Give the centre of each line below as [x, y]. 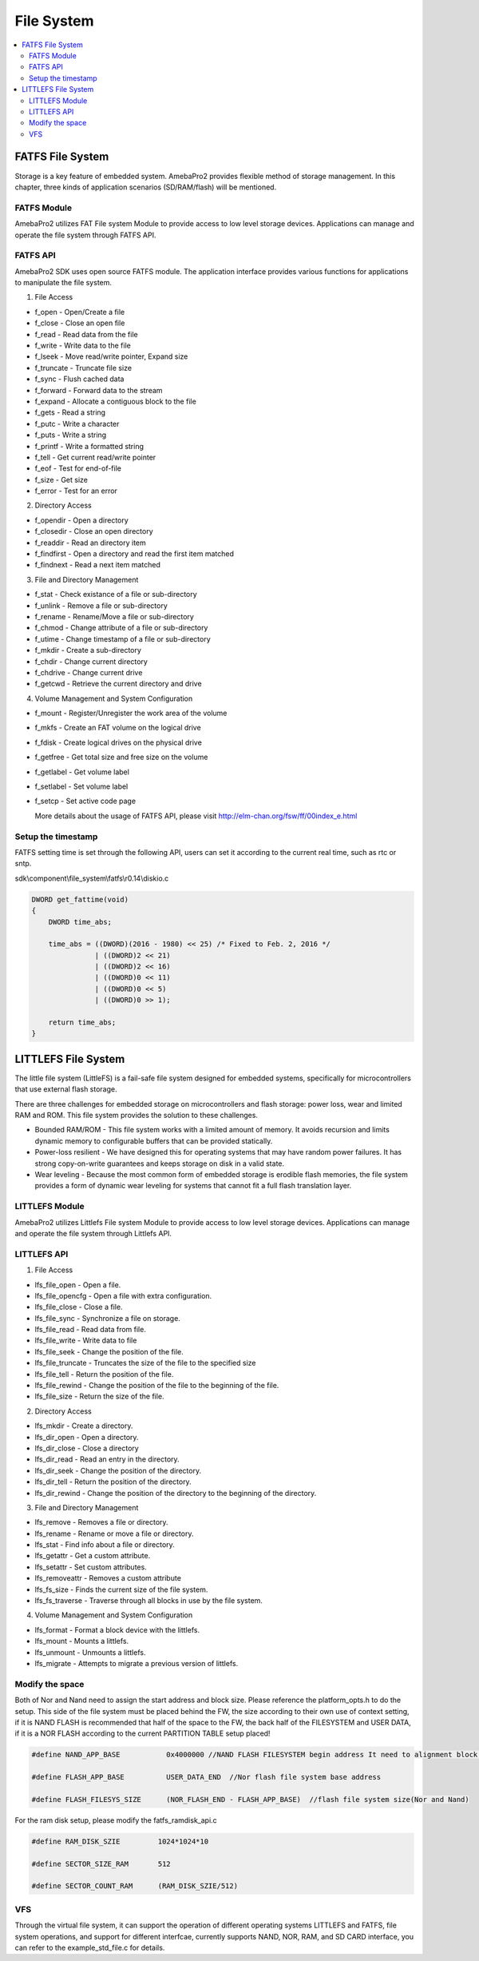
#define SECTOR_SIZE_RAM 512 [101, 1864]
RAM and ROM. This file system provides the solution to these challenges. [137, 1116]
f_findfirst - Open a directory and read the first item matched [135, 554]
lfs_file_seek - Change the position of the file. [109, 1351]
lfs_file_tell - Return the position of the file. [104, 1374]
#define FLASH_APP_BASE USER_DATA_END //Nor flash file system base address [206, 1777]
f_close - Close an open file [80, 323]
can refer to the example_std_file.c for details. [90, 1947]
